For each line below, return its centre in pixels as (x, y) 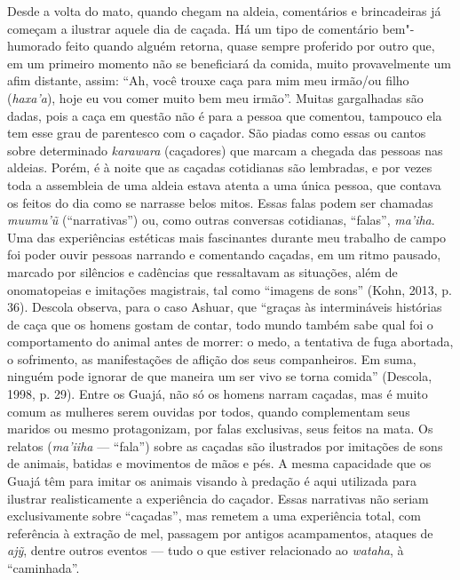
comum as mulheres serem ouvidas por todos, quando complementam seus (209, 411)
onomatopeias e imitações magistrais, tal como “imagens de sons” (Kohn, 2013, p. (230, 289)
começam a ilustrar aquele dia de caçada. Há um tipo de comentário (193, 28)
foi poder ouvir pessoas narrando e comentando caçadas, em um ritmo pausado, (224, 254)
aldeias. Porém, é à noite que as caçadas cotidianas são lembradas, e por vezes (220, 167)
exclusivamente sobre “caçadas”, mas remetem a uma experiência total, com (214, 516)
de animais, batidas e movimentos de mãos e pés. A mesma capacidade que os (219, 463)
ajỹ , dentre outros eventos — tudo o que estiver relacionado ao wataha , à (206, 550)
